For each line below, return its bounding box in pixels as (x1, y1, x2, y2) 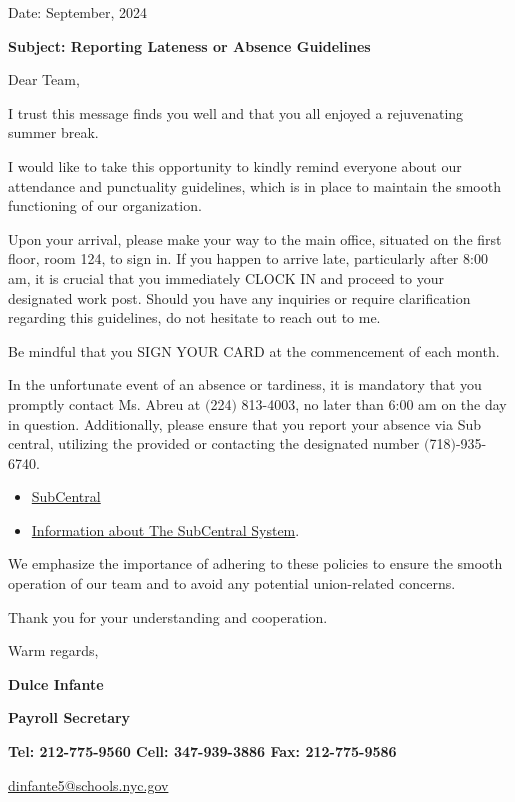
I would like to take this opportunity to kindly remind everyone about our (8, 155, 462, 176)
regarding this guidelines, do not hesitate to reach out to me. (8, 307, 381, 328)
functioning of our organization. (8, 195, 202, 216)
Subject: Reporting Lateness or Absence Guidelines (8, 35, 371, 56)
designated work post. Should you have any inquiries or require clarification (8, 287, 471, 308)
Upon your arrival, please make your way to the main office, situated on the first (8, 228, 502, 249)
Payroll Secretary (8, 707, 131, 728)
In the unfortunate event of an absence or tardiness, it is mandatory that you (8, 374, 482, 395)
